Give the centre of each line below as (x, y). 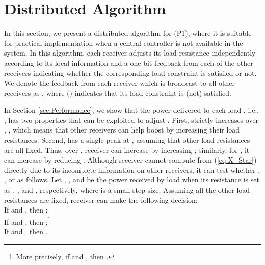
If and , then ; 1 (28, 221)
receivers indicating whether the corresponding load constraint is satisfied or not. (130, 73)
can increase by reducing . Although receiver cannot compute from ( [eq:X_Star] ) (130, 160)
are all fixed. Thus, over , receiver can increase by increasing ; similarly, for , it (127, 150)
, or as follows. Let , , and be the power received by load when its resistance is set (132, 180)
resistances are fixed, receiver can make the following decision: (101, 200)
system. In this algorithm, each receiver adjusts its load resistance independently (130, 53)
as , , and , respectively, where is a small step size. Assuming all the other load (127, 190)
